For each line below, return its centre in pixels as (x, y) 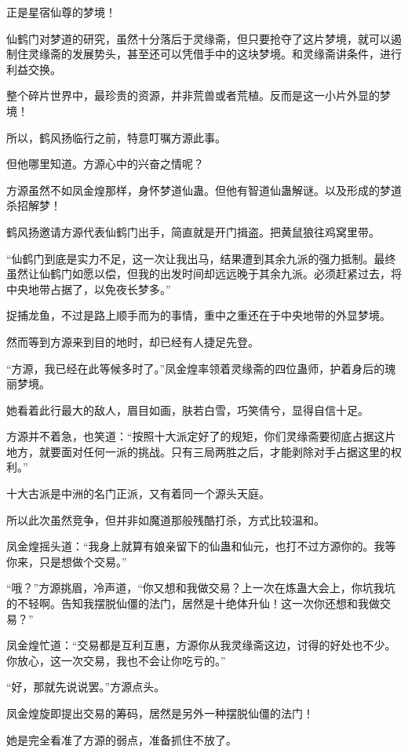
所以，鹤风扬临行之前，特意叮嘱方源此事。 (116, 137)
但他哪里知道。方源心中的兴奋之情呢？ (105, 164)
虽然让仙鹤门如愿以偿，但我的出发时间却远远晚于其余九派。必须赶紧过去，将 (204, 274)
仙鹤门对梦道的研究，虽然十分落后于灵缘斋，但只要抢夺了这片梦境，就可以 (199, 38)
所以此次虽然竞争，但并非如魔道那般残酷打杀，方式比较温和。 (166, 519)
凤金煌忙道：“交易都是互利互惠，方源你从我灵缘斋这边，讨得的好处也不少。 (201, 645)
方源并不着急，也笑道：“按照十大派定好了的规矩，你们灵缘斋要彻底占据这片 (201, 436)
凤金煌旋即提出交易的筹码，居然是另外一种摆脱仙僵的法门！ (160, 713)
